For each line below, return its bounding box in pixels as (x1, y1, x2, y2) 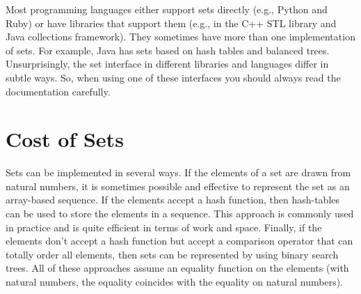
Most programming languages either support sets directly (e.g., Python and (6, 2, 328, 16)
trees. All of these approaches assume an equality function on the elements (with (6, 261, 349, 275)
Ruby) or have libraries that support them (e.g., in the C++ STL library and (6, 15, 337, 30)
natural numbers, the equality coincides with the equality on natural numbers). (6, 274, 343, 289)
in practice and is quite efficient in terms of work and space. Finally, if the (6, 219, 322, 234)
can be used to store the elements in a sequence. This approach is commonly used (6, 206, 354, 221)
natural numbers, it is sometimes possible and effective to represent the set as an (6, 178, 350, 193)
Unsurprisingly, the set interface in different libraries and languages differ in (6, 56, 329, 71)
